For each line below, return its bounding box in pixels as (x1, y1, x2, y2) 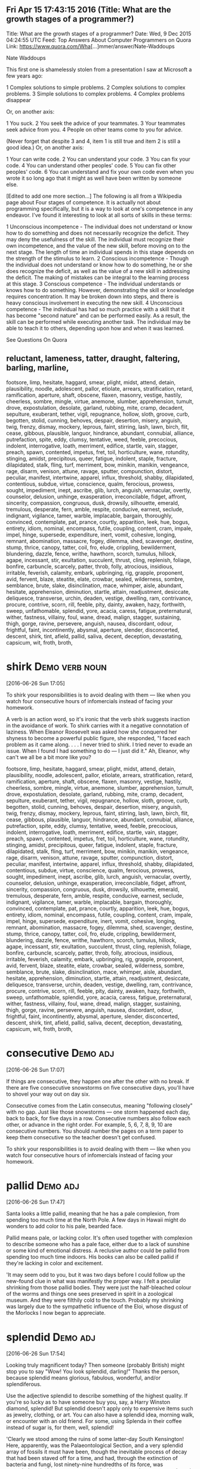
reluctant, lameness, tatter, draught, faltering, (6, 354, 180, 364)
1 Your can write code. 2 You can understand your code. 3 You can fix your (6, 155, 191, 162)
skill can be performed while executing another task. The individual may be (6, 318, 191, 325)
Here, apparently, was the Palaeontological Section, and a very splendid (6, 1442, 183, 1449)
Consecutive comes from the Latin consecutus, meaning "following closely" (6, 1102, 193, 1109)
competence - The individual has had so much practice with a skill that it (6, 305, 185, 312)
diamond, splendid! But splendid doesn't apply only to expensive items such (6, 1405, 193, 1412)
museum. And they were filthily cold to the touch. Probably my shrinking (6, 1296, 184, 1304)
